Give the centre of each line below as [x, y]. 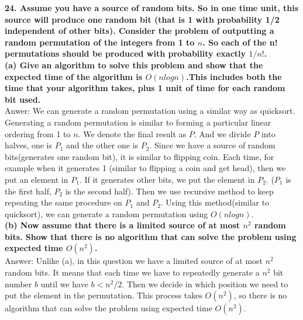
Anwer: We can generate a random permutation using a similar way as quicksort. [150, 111]
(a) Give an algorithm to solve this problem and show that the [134, 65]
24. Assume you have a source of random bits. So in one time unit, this [152, 8]
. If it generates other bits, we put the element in [167, 179]
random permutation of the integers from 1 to [100, 42]
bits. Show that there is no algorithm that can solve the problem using [151, 236]
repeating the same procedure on [63, 202]
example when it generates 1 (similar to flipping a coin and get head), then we [145, 168]
